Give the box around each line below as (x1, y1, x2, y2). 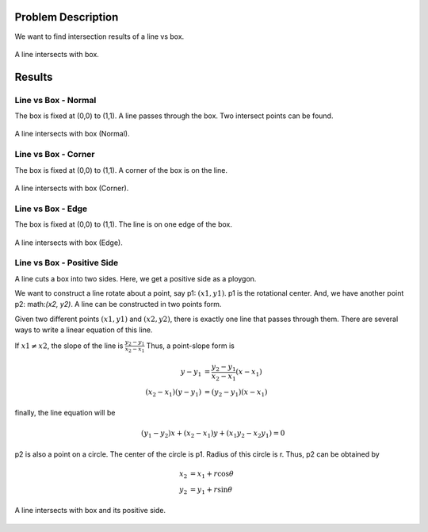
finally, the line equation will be (14, 408, 116, 418)
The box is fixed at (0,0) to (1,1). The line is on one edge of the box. (14, 220, 233, 229)
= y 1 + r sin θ (189, 484, 233, 496)
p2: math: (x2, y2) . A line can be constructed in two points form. (14, 300, 222, 309)
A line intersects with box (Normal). (14, 129, 130, 139)
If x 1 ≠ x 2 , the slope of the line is (14, 341, 124, 350)
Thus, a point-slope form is (146, 341, 235, 350)
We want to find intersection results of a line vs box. (14, 32, 185, 41)
